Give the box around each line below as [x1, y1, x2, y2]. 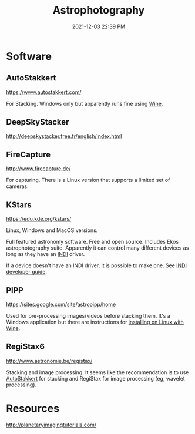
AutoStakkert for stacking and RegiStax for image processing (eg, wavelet [6, 375, 185, 382]
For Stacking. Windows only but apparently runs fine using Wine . [6, 100, 163, 107]
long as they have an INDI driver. [6, 251, 85, 258]
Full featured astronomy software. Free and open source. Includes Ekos [6, 238, 179, 245]
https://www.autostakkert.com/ [6, 89, 82, 96]
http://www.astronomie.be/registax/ [6, 357, 93, 364]
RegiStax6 [6, 342, 45, 352]
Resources [6, 402, 60, 415]
